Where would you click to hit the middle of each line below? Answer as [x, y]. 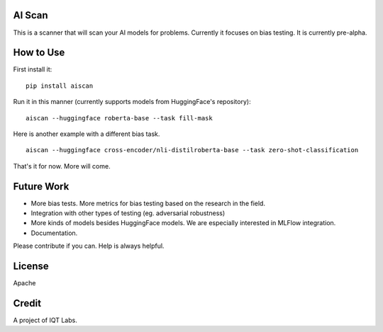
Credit [27, 303]
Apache [24, 283]
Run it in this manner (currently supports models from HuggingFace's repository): [132, 102]
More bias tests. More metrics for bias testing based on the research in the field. [148, 203]
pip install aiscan [60, 86]
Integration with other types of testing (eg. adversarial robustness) [128, 213]
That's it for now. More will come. [62, 166]
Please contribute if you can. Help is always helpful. [89, 246]
